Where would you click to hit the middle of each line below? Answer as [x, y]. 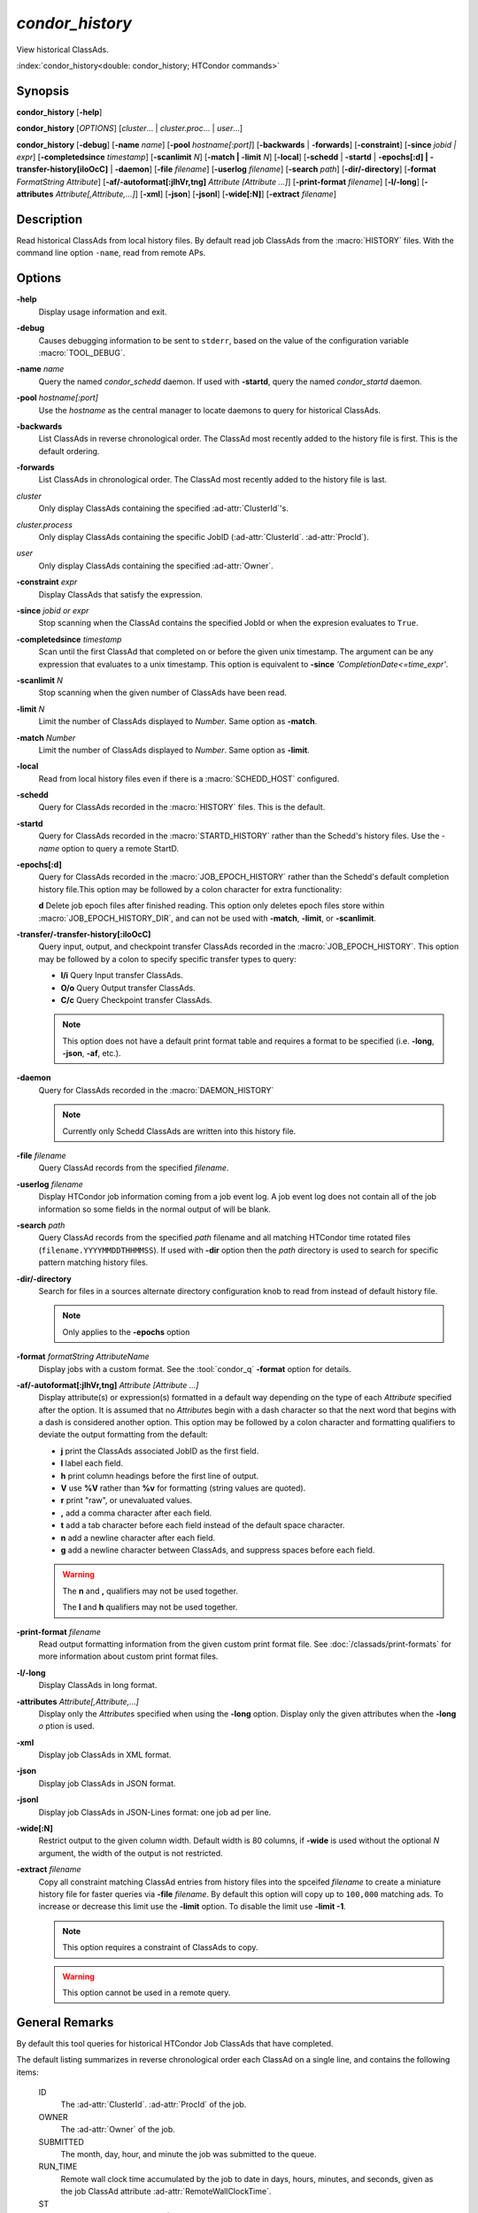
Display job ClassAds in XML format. [105, 1755]
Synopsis [43, 91]
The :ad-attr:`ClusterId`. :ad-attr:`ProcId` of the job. [154, 2105]
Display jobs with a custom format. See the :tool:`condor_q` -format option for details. [195, 1369]
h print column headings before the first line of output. [160, 1476]
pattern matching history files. [93, 1262]
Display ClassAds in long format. [98, 1685]
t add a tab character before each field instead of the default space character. [203, 1525]
